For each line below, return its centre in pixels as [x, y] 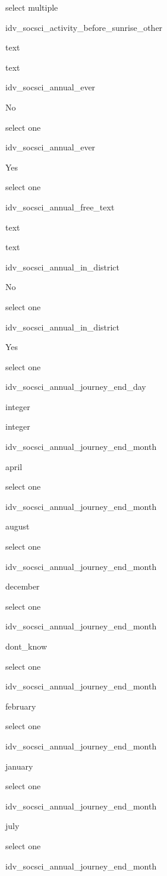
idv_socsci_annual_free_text [60, 207]
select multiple [32, 7]
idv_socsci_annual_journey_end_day [76, 387]
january [19, 766]
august [18, 526]
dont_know [26, 646]
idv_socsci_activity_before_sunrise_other [84, 27]
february [21, 706]
